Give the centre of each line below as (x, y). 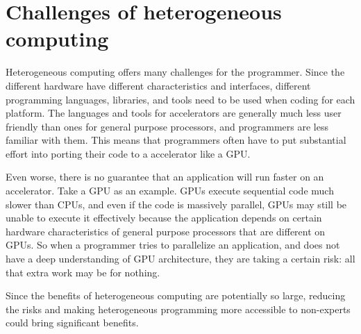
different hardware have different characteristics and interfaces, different (158, 85)
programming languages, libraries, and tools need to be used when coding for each (180, 99)
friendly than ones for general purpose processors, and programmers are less (167, 126)
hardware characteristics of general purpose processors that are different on (166, 231)
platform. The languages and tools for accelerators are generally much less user (174, 113)
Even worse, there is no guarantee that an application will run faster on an (165, 177)
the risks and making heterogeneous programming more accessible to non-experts (178, 309)
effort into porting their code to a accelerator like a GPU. (128, 153)
